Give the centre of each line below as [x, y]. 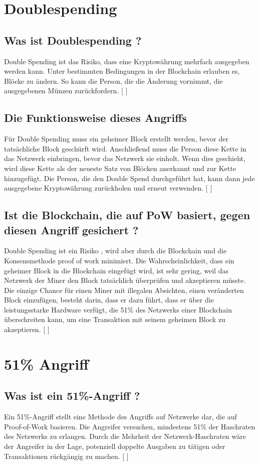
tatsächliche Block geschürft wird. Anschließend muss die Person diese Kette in [125, 148]
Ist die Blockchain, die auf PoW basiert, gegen [127, 215]
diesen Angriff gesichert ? [71, 229]
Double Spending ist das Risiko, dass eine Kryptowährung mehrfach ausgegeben [127, 61]
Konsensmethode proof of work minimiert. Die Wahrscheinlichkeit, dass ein [119, 260]
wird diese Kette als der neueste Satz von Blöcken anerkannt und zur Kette [120, 168]
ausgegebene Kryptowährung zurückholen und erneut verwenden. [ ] [108, 188]
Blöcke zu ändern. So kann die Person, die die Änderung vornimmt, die [113, 81]
